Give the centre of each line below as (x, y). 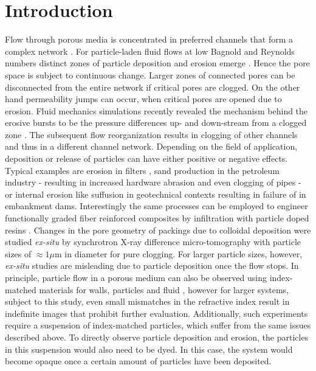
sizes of (18, 253)
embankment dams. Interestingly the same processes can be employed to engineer (156, 206)
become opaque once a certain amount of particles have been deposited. (138, 361)
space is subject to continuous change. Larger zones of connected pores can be (150, 75)
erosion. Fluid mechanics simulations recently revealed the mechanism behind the (156, 110)
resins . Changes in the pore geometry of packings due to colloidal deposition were (158, 230)
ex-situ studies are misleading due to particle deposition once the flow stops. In (152, 265)
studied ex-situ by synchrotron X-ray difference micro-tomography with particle (153, 242)
